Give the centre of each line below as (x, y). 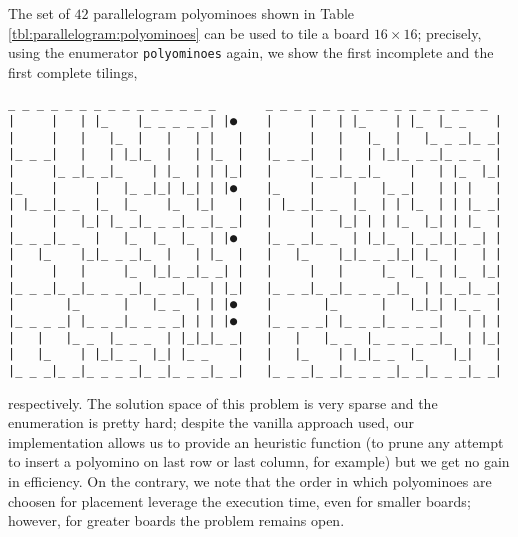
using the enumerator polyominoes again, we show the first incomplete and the (251, 52)
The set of (39, 13)
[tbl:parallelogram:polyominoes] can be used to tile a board (189, 32)
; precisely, (449, 32)
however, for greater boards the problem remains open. (176, 520)
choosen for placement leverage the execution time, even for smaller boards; (239, 500)
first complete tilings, (73, 71)
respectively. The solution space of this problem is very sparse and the (223, 402)
